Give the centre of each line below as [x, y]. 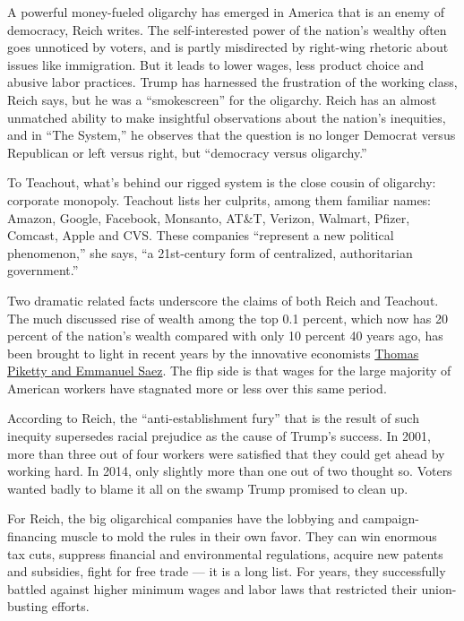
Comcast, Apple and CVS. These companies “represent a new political [201, 235]
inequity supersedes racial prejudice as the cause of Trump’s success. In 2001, [219, 436]
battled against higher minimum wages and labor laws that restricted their [212, 588]
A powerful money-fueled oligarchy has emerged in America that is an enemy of [226, 12]
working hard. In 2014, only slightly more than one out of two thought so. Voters [230, 471]
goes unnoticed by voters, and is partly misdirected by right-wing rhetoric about [228, 47]
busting [28, 606]
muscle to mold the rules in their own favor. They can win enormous [249, 536]
